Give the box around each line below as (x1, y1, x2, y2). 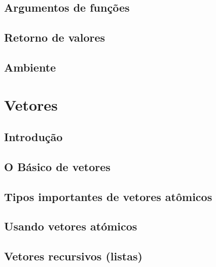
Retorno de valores (4, 29, 105, 45)
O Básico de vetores (4, 158, 111, 174)
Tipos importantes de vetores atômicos (4, 188, 212, 204)
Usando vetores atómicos (4, 218, 137, 234)
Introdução (4, 129, 63, 145)
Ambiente (4, 59, 56, 75)
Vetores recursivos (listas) (4, 248, 142, 264)
